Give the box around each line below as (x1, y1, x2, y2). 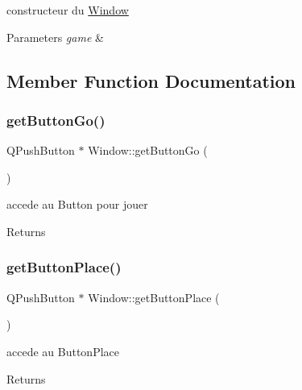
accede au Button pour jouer (6, 196, 148, 213)
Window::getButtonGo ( (88, 142, 208, 159)
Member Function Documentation (6, 68, 296, 93)
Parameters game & (6, 28, 104, 45)
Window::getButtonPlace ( (88, 288, 220, 305)
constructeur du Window (6, 2, 129, 18)
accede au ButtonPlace (6, 342, 119, 359)
